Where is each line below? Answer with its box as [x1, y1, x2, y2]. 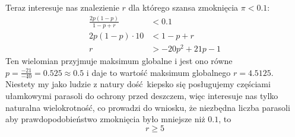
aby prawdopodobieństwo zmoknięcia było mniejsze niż [5, 113, 205, 125]
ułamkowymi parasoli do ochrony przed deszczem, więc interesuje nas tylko [5, 89, 278, 101]
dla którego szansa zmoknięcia [128, 1, 239, 13]
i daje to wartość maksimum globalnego [86, 66, 231, 78]
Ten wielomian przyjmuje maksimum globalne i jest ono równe [5, 54, 233, 66]
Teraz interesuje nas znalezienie [5, 1, 119, 13]
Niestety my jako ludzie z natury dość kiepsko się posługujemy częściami [5, 78, 271, 90]
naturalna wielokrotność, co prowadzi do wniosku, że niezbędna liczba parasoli [5, 101, 290, 113]
